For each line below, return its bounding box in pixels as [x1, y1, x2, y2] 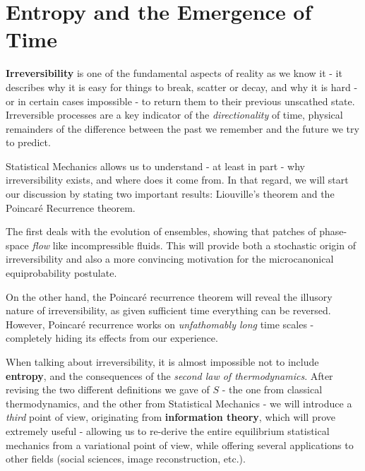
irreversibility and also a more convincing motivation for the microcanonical [6, 251, 334, 266]
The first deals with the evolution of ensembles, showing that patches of [6, 224, 316, 239]
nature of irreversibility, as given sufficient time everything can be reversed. [6, 303, 331, 318]
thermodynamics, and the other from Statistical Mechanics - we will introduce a [6, 395, 352, 410]
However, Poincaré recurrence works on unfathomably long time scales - [6, 316, 314, 331]
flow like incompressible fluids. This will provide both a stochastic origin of [32, 237, 356, 252]
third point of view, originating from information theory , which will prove [6, 410, 335, 424]
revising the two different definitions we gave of [6, 382, 210, 397]
